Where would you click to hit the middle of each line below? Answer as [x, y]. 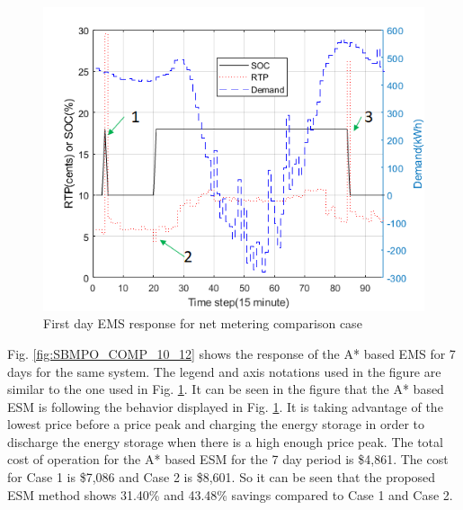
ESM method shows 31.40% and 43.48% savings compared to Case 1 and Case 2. [230, 494]
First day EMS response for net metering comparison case [203, 323]
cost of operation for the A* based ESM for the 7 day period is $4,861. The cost [228, 459]
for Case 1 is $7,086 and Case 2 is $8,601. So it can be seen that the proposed [222, 477]
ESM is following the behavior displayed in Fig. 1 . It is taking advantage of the [225, 406]
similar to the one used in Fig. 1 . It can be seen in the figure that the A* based [226, 389]
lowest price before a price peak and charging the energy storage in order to [216, 424]
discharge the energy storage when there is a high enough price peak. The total [225, 441]
